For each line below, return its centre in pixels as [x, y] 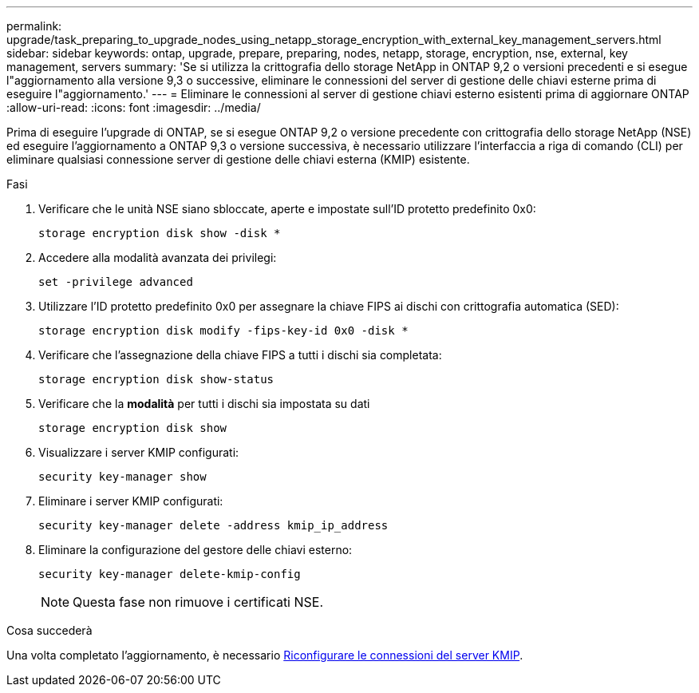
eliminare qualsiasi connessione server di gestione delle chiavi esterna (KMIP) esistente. [238, 159]
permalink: [34, 26]
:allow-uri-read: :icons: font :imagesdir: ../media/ [134, 107]
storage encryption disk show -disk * [160, 233]
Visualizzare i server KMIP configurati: [139, 452]
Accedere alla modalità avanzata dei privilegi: [158, 257]
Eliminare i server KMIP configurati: [131, 501]
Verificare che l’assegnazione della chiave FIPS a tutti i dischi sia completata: [240, 355]
